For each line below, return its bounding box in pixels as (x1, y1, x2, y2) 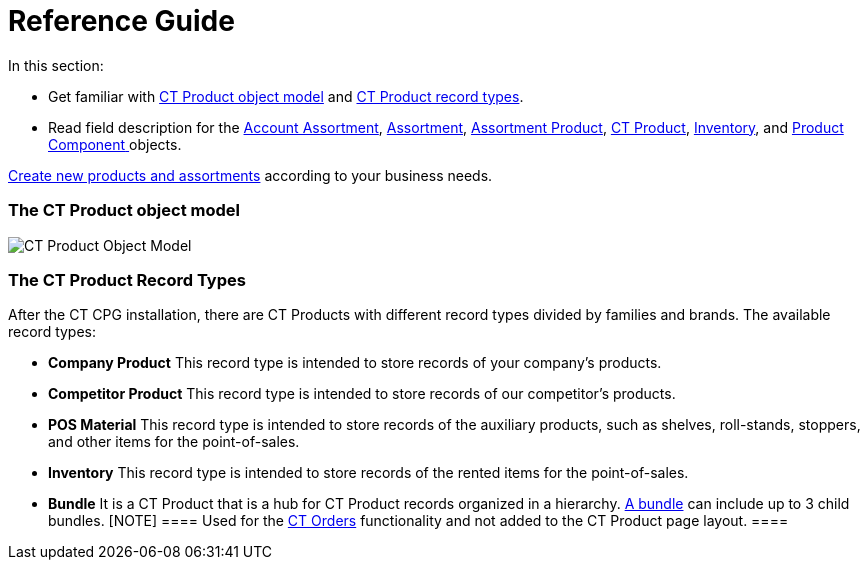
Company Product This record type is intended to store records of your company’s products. (48, 354, 662, 372)
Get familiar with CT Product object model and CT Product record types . (48, 87, 524, 105)
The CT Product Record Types (8, 269, 246, 290)
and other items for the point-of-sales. (48, 433, 300, 451)
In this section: (8, 56, 104, 74)
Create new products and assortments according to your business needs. (8, 166, 493, 184)
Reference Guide (8, 4, 235, 38)
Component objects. (48, 135, 182, 153)
